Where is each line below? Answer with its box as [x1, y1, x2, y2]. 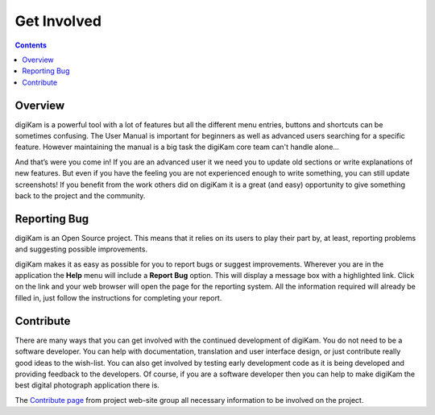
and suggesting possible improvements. [14, 244, 148, 254]
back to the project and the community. [14, 190, 146, 201]
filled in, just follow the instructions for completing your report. [14, 293, 222, 302]
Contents [14, 40, 48, 50]
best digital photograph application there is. [14, 380, 160, 390]
